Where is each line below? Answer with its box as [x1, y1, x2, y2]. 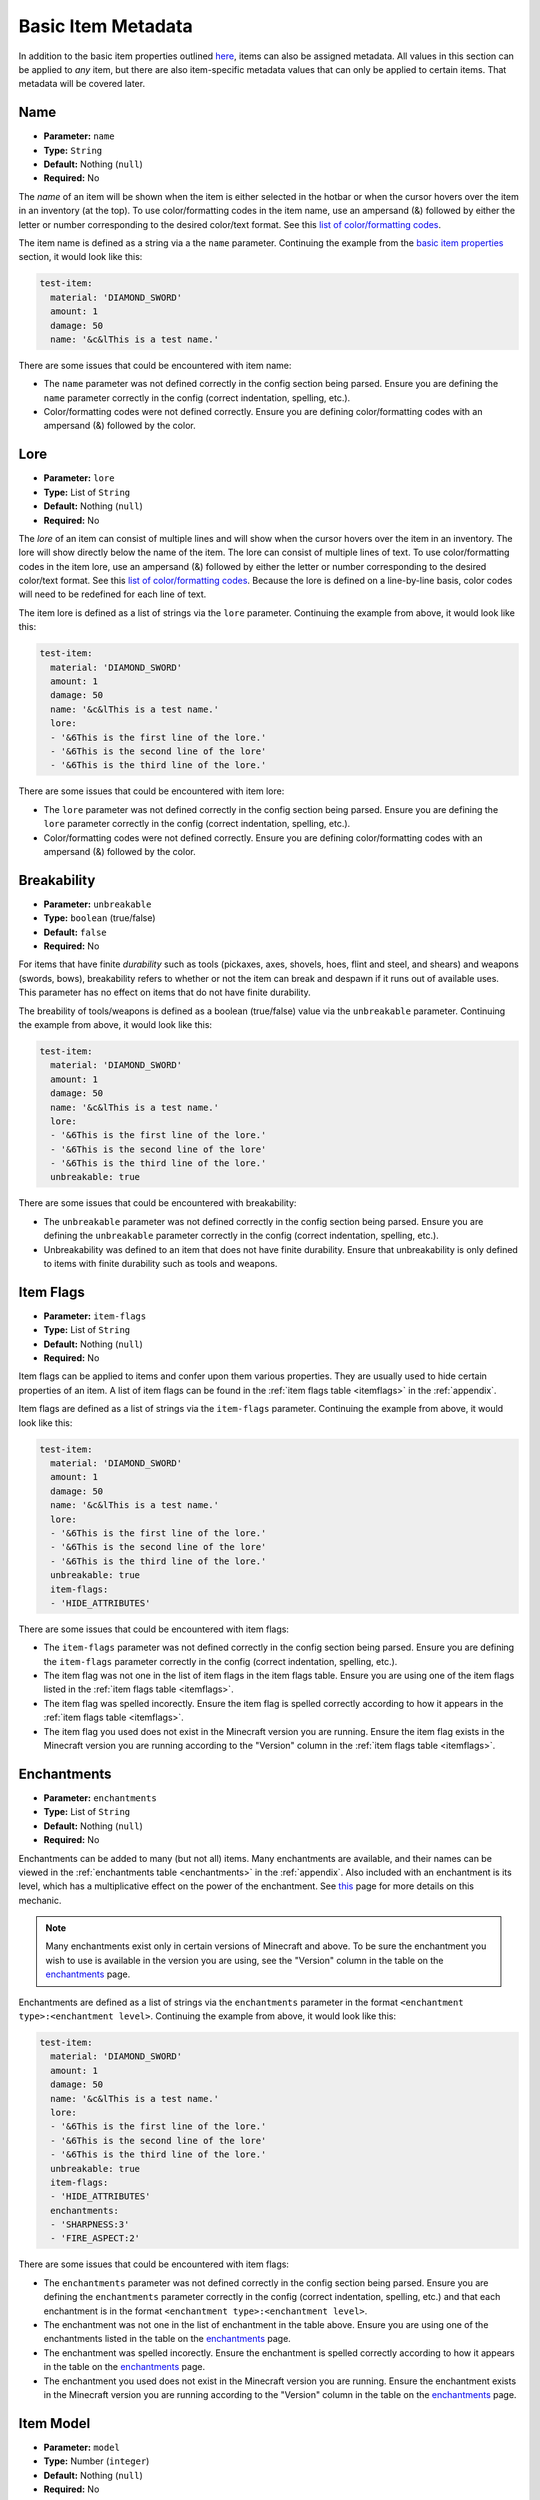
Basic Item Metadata [18, 15, 194, 37]
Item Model [18, 2415, 91, 2432]
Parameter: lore [43, 472, 115, 484]
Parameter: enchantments [43, 1791, 157, 1804]
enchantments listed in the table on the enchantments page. [43, 2333, 292, 2345]
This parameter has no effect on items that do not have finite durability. [18, 986, 312, 999]
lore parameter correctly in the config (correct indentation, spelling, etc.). [43, 818, 351, 830]
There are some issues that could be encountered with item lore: [18, 785, 285, 797]
